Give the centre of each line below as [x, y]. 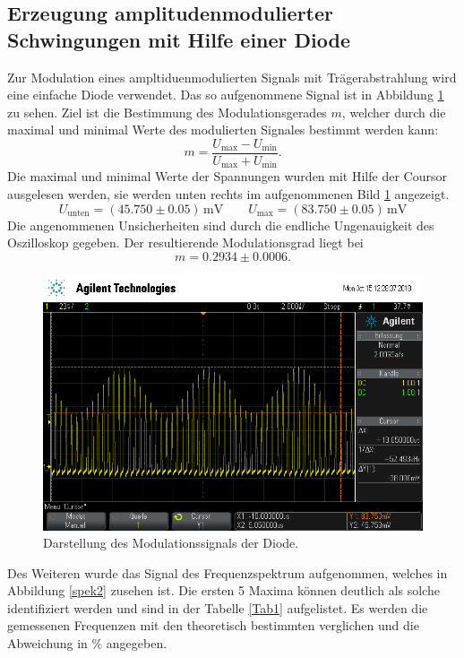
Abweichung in [47, 643]
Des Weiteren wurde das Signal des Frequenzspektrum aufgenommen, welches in [228, 572]
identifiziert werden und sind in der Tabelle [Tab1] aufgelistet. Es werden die [218, 607]
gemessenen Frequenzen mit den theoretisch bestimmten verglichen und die [213, 625]
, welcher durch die [394, 112]
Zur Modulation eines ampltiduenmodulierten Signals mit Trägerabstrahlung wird [232, 77]
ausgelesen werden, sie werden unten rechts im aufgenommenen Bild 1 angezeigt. [228, 194]
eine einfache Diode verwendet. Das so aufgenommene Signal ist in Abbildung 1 [226, 95]
